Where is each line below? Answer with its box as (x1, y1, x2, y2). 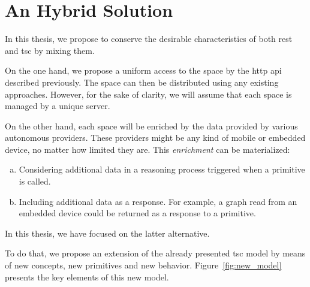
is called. (19, 175, 51, 188)
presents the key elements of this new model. (5, 270, 169, 283)
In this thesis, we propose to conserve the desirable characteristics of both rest (5, 32, 293, 45)
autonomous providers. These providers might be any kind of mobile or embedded (5, 131, 306, 144)
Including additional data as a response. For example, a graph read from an (19, 195, 297, 207)
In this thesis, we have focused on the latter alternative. (5, 226, 210, 239)
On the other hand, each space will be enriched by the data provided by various (5, 119, 298, 132)
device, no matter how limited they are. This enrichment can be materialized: (5, 143, 290, 155)
